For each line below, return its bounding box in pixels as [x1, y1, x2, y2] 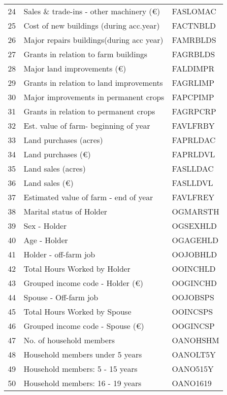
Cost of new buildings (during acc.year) [24, 20, 160, 31]
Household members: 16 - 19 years [24, 377, 141, 389]
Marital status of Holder [24, 206, 107, 217]
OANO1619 [172, 377, 212, 389]
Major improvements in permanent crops [24, 91, 164, 103]
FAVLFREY [172, 191, 215, 203]
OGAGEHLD [172, 234, 219, 246]
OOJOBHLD [172, 249, 217, 260]
